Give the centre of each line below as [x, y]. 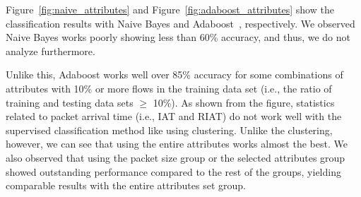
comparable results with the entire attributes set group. [126, 185]
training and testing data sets [70, 102]
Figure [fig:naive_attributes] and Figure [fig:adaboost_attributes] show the [170, 9]
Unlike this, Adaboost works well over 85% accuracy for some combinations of [174, 74]
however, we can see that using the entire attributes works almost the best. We [177, 144]
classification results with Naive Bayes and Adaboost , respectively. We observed [180, 23]
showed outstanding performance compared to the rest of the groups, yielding [173, 171]
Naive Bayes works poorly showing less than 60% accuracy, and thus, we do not [178, 37]
